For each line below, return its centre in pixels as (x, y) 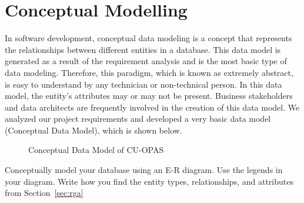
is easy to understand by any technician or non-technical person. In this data (143, 84)
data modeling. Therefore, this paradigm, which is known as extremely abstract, (149, 72)
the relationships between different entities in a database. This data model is (143, 49)
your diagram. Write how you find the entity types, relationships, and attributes (149, 181)
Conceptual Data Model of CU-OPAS (96, 150)
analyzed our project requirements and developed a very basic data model (138, 119)
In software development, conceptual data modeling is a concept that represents (148, 38)
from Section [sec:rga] (44, 193)
